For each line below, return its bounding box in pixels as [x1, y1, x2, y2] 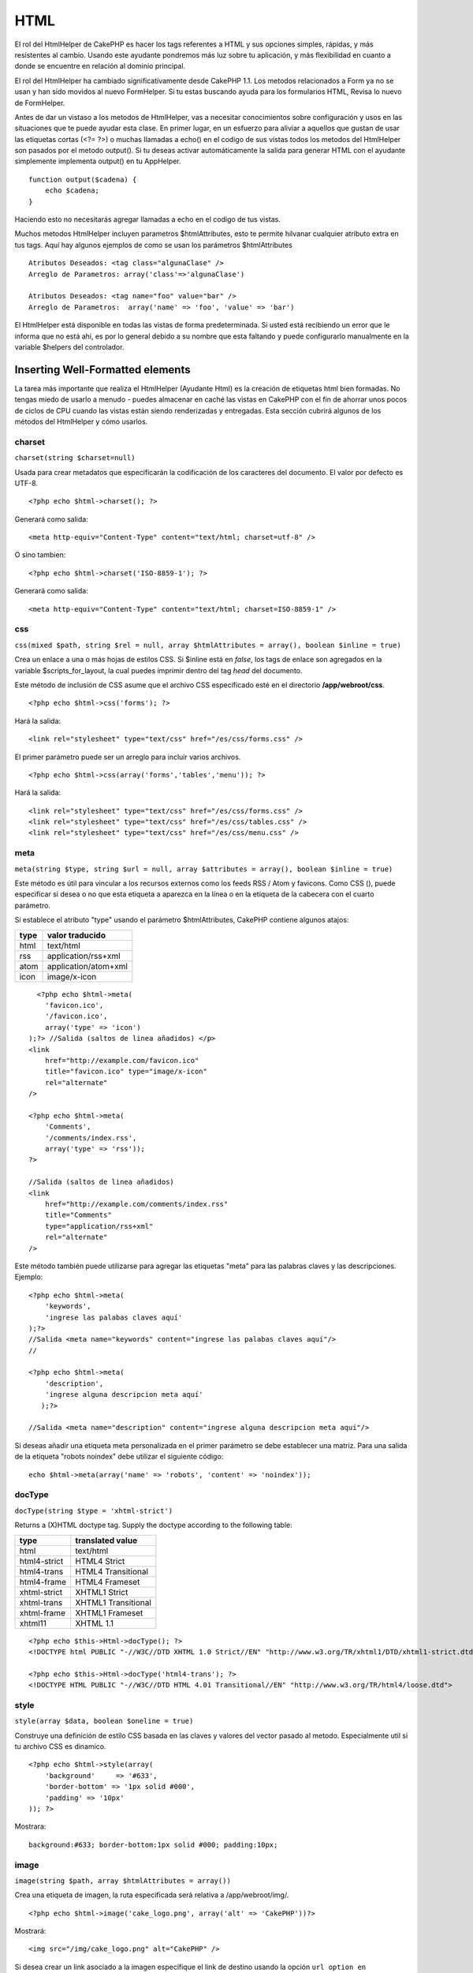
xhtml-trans [19, 1597, 63, 1608]
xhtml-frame [19, 1607, 66, 1618]
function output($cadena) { [28, 174, 137, 184]
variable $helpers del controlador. [14, 342, 125, 351]
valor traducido [47, 930, 106, 941]
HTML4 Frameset [75, 1576, 140, 1587]
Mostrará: [14, 1926, 47, 1936]
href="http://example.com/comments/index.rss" [44, 1200, 229, 1208]
